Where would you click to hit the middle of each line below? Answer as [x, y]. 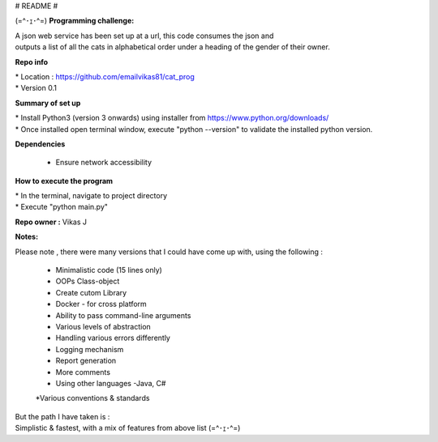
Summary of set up [48, 103]
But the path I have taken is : [62, 416]
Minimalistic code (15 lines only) [109, 270]
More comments [83, 372]
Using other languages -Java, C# [111, 383]
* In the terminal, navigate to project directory [91, 196]
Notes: [27, 237]
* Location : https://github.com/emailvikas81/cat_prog [105, 76]
